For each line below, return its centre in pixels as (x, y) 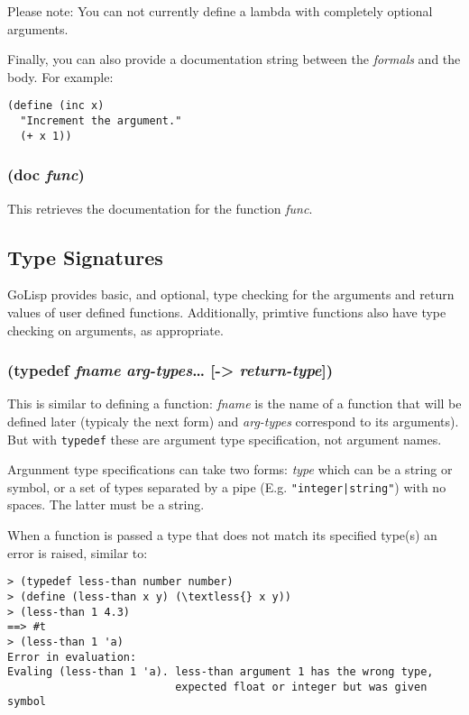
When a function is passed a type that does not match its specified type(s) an (222, 535)
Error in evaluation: (72, 657)
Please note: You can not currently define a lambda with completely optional (220, 11)
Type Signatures (85, 257)
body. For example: (60, 76)
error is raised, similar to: (78, 552)
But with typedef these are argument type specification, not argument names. (225, 439)
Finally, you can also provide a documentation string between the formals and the (234, 59)
